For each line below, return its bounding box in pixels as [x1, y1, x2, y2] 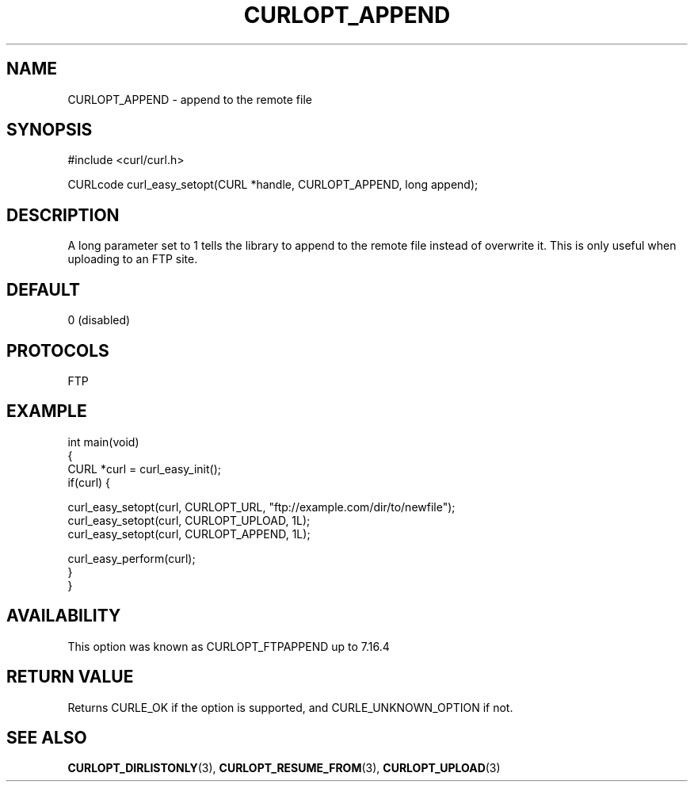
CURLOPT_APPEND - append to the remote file [67, 92, 312, 106]
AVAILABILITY [6, 606, 121, 626]
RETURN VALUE [6, 667, 134, 687]
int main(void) [67, 434, 139, 449]
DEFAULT [6, 279, 80, 300]
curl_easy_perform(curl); [67, 551, 196, 565]
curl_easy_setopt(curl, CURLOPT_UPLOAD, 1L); [67, 513, 311, 527]
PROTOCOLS [6, 340, 109, 361]
